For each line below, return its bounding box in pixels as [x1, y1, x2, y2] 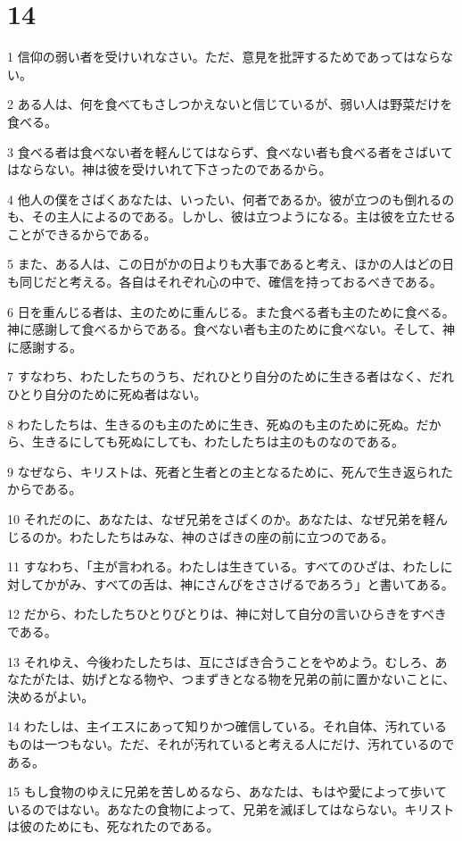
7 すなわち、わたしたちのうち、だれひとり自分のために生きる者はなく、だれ [7, 367, 454, 386]
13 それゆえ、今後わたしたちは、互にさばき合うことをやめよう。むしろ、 [7, 652, 435, 670]
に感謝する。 [7, 337, 82, 355]
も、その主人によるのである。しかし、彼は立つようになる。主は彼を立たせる [7, 207, 457, 226]
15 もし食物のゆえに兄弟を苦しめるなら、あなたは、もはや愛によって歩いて [7, 782, 448, 801]
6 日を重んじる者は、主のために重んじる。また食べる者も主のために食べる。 [7, 302, 455, 321]
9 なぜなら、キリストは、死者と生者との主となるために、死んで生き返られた [7, 462, 453, 480]
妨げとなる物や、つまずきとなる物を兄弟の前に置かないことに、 [81, 670, 456, 688]
